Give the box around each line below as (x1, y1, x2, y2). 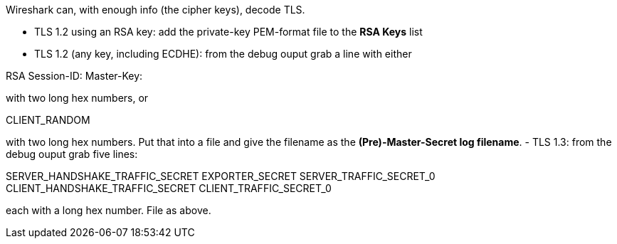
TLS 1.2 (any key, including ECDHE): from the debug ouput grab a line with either (34, 48, 412, 60)
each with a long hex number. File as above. (6, 204, 211, 216)
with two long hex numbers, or (6, 92, 149, 104)
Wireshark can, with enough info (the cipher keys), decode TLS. (6, 4, 305, 16)
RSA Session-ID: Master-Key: (6, 70, 143, 82)
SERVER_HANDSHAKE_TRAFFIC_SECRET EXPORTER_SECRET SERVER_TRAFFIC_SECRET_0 (6, 170, 436, 182)
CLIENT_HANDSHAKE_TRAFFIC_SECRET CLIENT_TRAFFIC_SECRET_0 (6, 182, 332, 194)
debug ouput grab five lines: (6, 148, 138, 160)
